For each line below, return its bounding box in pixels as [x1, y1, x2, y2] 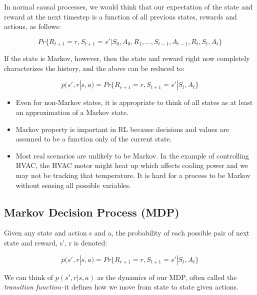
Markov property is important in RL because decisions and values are [15, 123, 229, 134]
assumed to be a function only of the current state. [15, 133, 172, 144]
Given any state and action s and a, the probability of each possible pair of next [4, 227, 249, 238]
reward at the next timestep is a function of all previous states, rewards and [4, 11, 237, 21]
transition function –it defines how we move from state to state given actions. [4, 281, 238, 292]
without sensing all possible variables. [15, 179, 131, 190]
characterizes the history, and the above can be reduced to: [4, 62, 185, 73]
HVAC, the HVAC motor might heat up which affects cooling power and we [15, 160, 248, 170]
